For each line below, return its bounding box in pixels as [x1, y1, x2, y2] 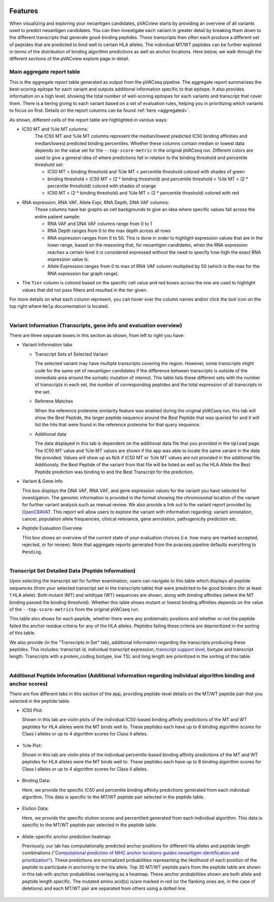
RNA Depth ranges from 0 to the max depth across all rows [47, 228, 171, 234]
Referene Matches [35, 398, 74, 404]
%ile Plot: [22, 742, 42, 749]
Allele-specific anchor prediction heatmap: [22, 833, 112, 840]
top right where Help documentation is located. [9, 303, 109, 309]
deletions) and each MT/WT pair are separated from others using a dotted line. [22, 885, 187, 891]
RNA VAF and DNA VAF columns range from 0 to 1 [47, 221, 152, 227]
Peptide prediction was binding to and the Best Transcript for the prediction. [35, 469, 194, 475]
